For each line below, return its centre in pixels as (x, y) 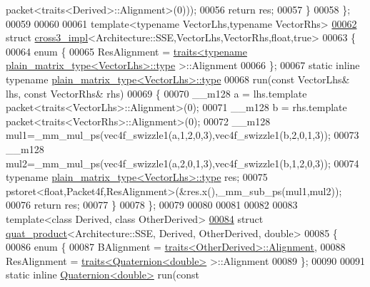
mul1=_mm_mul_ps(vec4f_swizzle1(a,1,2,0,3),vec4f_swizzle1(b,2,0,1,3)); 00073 (182, 135)
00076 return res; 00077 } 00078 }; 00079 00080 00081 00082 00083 (152, 205)
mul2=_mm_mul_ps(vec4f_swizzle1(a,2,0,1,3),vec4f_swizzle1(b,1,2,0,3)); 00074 (182, 163)
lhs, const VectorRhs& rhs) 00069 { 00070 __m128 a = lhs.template (156, 93)
